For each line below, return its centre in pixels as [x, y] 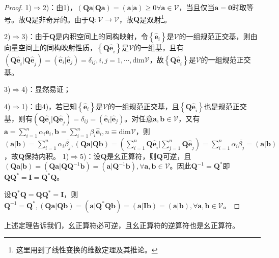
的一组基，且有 [159, 47]
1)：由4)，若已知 [49, 106]
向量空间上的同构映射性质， [50, 47]
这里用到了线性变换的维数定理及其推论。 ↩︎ [87, 250]
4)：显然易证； [46, 89]
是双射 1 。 [156, 18]
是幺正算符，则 [132, 156]
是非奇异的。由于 [60, 19]
